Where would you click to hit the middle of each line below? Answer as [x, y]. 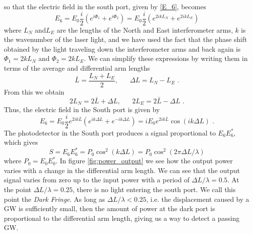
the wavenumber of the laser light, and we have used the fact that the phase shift [126, 39]
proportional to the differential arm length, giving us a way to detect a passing [122, 218]
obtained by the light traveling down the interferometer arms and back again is [122, 49]
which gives [21, 142]
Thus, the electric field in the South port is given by [82, 109]
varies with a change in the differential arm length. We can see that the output [122, 170]
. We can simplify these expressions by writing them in [166, 58]
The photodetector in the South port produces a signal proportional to [110, 132]
